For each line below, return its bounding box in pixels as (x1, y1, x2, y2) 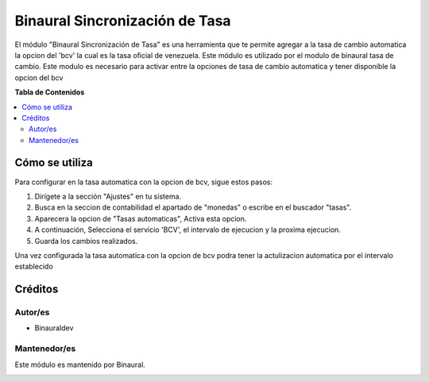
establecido (14, 262, 53, 272)
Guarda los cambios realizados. (34, 236, 138, 245)
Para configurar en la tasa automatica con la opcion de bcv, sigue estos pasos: (14, 177, 273, 187)
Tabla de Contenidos (14, 87, 85, 97)
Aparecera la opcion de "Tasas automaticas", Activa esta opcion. (34, 214, 247, 223)
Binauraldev (34, 323, 74, 333)
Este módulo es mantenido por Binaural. (14, 360, 146, 369)
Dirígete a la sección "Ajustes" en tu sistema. (34, 191, 182, 201)
